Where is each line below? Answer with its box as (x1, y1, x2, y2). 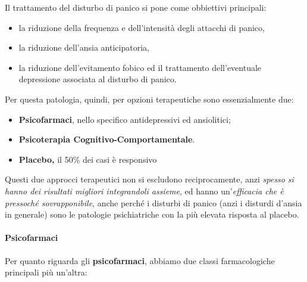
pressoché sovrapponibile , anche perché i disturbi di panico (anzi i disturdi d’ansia (5, 196, 302, 209)
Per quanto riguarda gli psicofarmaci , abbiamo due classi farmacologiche (5, 254, 275, 266)
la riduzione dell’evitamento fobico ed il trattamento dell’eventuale (18, 61, 262, 73)
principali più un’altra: (5, 266, 87, 278)
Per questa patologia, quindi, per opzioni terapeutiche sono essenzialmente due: (5, 92, 294, 105)
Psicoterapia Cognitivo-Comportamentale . (18, 133, 195, 145)
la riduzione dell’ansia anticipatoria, (18, 41, 149, 54)
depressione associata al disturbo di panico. (18, 73, 177, 85)
